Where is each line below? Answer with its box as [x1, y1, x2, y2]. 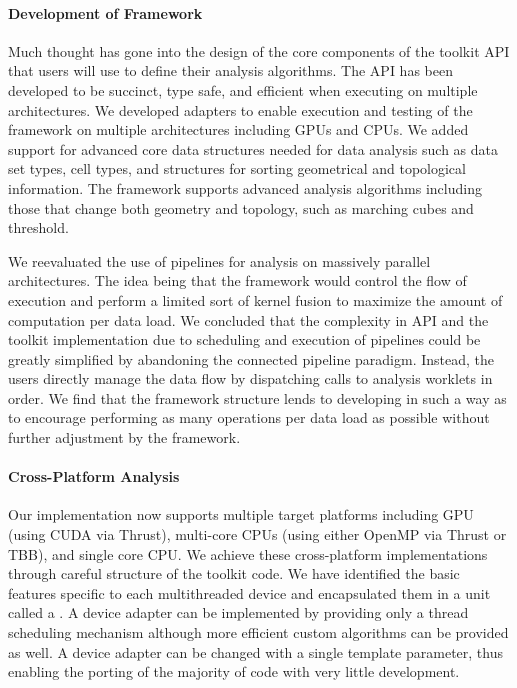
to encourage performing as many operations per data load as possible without [8, 407, 490, 428]
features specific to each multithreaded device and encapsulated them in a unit [8, 582, 491, 603]
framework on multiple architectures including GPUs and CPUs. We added [8, 119, 469, 140]
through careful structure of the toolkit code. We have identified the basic [8, 563, 460, 584]
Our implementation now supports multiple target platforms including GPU [8, 504, 474, 525]
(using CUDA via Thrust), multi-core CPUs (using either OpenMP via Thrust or [8, 524, 507, 545]
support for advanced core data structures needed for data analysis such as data [8, 138, 498, 159]
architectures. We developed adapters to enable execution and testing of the [8, 99, 473, 120]
